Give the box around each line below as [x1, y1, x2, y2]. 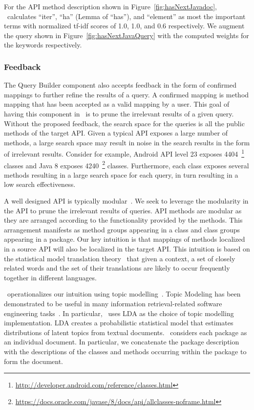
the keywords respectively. [4, 40, 82, 50]
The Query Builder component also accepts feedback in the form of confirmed [4, 80, 237, 90]
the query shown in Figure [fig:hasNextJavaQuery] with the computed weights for [4, 30, 249, 40]
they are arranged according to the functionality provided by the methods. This [4, 215, 243, 225]
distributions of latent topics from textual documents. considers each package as [4, 327, 247, 337]
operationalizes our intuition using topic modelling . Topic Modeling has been [7, 289, 241, 299]
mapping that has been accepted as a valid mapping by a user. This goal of [4, 99, 230, 109]
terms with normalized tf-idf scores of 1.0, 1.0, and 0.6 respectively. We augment [4, 21, 245, 31]
